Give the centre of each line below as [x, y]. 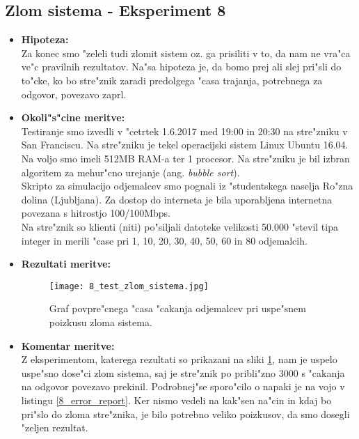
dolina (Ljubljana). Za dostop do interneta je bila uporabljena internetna [177, 199]
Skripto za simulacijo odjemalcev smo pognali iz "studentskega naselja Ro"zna [187, 186]
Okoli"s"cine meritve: [73, 117]
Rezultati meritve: [66, 264]
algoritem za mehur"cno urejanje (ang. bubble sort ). [130, 172]
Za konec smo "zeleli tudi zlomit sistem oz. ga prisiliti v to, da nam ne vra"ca [186, 53]
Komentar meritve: [68, 345]
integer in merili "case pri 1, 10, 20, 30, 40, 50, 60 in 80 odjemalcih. [164, 240]
